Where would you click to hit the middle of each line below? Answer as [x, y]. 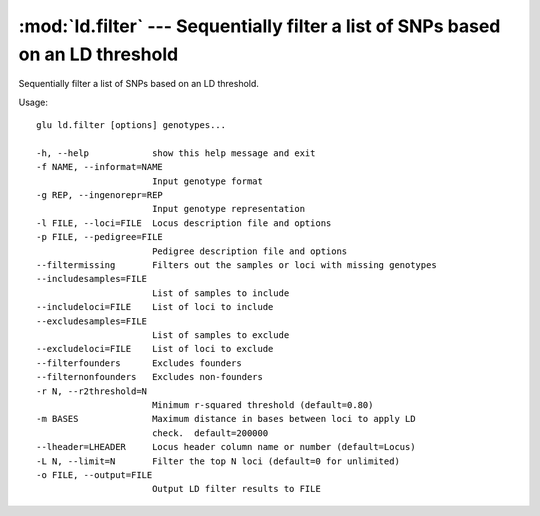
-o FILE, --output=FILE [94, 474]
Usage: [33, 102]
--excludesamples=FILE [92, 321]
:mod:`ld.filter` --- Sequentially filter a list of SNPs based [259, 26]
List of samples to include [220, 293]
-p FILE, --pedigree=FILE [100, 237]
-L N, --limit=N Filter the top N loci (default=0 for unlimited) [218, 461]
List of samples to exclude [220, 334]
